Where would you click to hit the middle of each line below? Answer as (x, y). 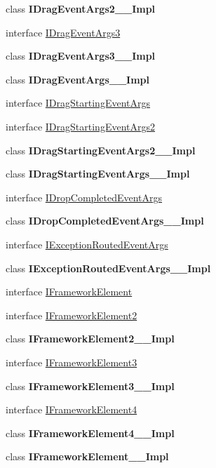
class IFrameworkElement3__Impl (90, 386)
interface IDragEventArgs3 (63, 32)
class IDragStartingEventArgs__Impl (98, 174)
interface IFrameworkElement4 (72, 409)
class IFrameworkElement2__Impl (90, 339)
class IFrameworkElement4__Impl (90, 433)
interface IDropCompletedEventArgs (84, 197)
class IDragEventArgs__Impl (78, 79)
